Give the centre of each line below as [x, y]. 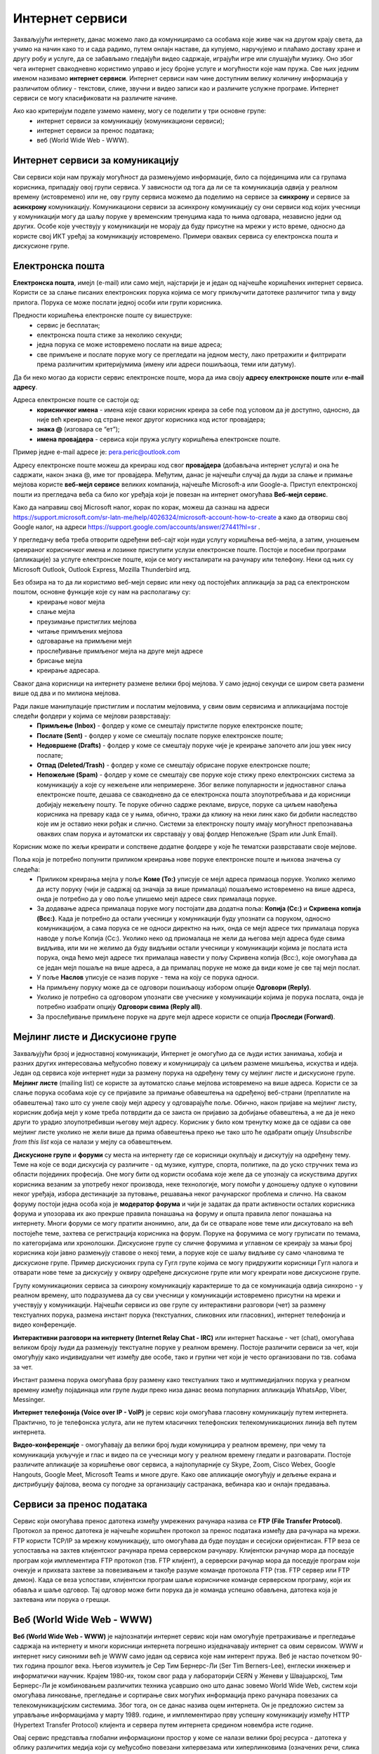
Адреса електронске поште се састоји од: [77, 400]
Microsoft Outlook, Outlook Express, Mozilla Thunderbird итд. [102, 569]
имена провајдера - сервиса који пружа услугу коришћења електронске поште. [159, 439]
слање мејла [56, 612]
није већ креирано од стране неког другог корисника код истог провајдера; [151, 420]
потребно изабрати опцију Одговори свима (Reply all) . [120, 1007]
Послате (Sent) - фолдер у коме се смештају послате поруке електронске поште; [160, 735]
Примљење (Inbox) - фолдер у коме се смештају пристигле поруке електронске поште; [170, 725]
